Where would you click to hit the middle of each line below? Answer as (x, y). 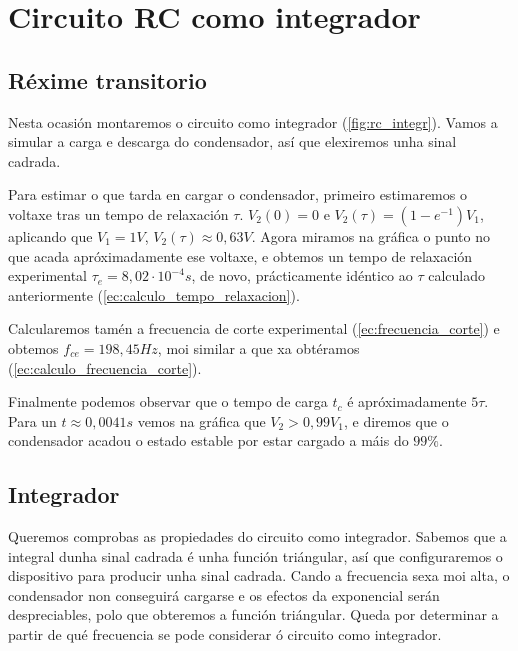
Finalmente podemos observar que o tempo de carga (168, 401)
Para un (32, 420)
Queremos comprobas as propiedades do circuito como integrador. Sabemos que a (257, 536)
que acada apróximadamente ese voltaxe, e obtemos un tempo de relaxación (240, 255)
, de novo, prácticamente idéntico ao (302, 275)
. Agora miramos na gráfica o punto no (370, 235)
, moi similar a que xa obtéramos (258, 347)
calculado (457, 275)
